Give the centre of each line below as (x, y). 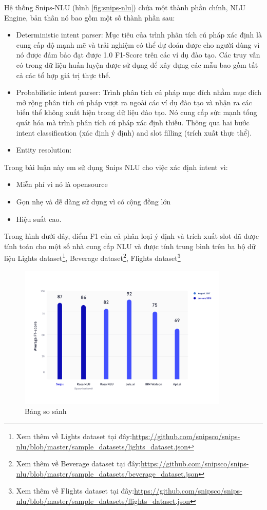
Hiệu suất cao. (39, 219)
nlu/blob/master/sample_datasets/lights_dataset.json (102, 446)
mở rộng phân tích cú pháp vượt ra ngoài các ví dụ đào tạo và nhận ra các (134, 102)
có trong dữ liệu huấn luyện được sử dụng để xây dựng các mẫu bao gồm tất (137, 64)
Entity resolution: (44, 150)
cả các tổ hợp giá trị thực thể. (63, 75)
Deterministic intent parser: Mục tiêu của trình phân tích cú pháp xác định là (139, 35)
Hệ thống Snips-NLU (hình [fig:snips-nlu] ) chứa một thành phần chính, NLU (125, 7)
